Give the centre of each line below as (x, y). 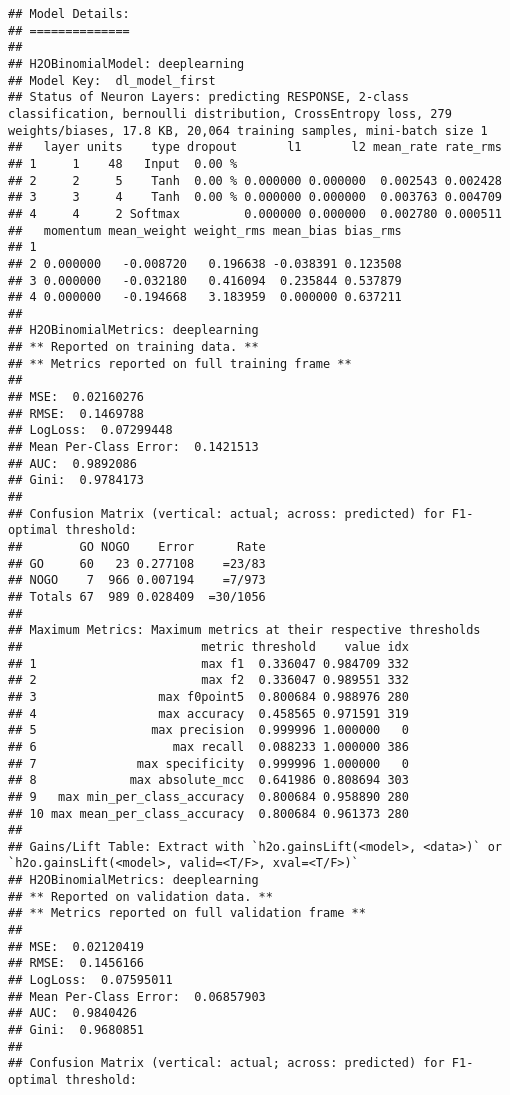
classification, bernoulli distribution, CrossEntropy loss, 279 (230, 113)
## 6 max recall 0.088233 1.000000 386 (208, 746)
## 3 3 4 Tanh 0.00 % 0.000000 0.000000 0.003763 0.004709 (255, 197)
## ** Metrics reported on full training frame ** (180, 363)
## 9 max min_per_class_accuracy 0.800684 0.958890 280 (208, 796)
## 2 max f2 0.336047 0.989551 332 (208, 680)
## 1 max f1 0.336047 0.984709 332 (208, 663)
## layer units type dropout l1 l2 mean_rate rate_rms (255, 147)
